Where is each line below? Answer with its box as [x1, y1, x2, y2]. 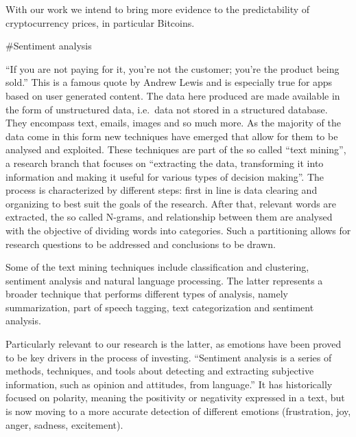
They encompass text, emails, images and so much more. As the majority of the [5, 115, 341, 130]
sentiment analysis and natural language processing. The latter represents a [5, 273, 323, 287]
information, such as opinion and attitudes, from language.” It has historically [5, 377, 333, 391]
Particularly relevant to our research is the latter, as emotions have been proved [5, 337, 342, 351]
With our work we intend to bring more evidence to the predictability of [5, 2, 310, 16]
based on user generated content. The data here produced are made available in [5, 88, 340, 102]
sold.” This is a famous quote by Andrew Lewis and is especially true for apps [5, 75, 333, 89]
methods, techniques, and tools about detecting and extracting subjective [5, 363, 314, 378]
